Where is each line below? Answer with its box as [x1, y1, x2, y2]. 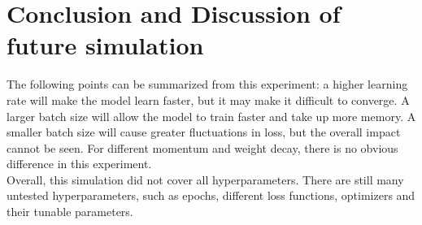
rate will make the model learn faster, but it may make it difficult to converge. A [7, 91, 410, 108]
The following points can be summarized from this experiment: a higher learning [7, 76, 408, 93]
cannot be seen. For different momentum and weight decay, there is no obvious [7, 139, 398, 156]
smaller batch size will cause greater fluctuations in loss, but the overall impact [7, 123, 401, 141]
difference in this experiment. [7, 155, 152, 172]
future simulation [7, 28, 204, 62]
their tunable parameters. [7, 203, 133, 220]
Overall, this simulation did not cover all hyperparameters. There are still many [7, 171, 404, 188]
